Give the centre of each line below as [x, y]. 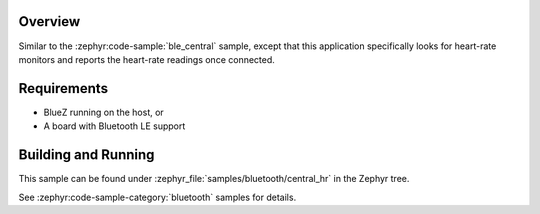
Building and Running [86, 155]
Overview [49, 21]
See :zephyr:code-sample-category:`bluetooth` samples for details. [157, 197]
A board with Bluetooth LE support [114, 126]
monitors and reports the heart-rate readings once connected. [146, 59]
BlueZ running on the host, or [103, 112]
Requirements [63, 88]
